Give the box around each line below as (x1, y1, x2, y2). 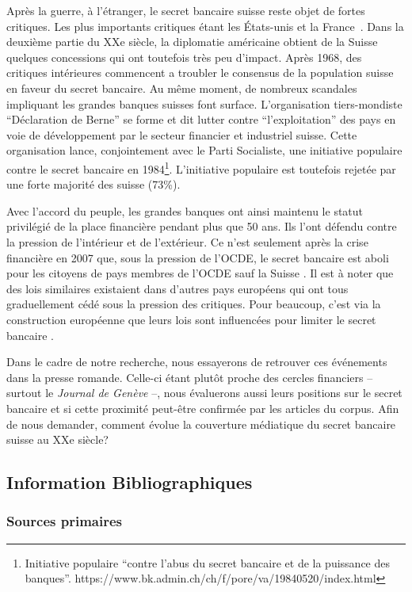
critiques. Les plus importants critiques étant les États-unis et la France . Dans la (6, 17, 404, 34)
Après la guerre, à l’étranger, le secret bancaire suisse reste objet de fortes (6, 2, 365, 18)
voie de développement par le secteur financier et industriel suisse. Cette (6, 126, 357, 143)
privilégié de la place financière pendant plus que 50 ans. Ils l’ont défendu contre (6, 218, 397, 235)
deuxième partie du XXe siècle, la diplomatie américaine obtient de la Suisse (6, 33, 378, 50)
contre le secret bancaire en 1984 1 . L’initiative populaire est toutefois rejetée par (6, 158, 396, 177)
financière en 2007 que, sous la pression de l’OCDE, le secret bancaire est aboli (6, 249, 389, 265)
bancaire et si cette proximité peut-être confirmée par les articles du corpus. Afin (6, 399, 399, 416)
